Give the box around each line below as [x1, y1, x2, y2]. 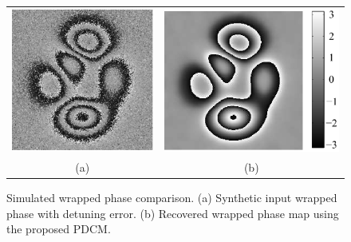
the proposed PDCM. [6, 220, 111, 237]
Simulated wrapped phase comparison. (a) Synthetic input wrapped [6, 188, 337, 205]
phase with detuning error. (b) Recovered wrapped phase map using [6, 204, 339, 221]
